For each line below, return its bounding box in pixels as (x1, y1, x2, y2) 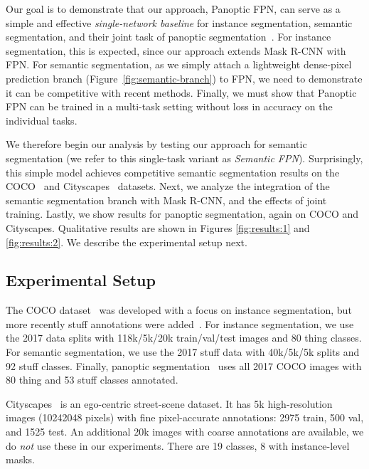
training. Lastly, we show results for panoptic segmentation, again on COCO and (6, 206, 359, 221)
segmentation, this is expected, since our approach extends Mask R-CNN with (6, 43, 346, 58)
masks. (6, 452, 35, 467)
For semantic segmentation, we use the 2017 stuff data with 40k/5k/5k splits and (6, 344, 360, 359)
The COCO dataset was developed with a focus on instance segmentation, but (6, 302, 352, 317)
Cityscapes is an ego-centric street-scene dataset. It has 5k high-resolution (6, 396, 333, 411)
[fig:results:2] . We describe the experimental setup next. (6, 234, 247, 249)
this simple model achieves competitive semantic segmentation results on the (6, 164, 340, 179)
